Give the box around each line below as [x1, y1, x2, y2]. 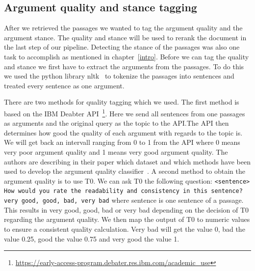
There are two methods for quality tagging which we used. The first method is [4, 97, 239, 107]
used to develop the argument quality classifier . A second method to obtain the [4, 166, 245, 176]
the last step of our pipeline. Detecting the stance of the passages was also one [4, 42, 240, 52]
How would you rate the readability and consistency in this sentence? [4, 188, 243, 195]
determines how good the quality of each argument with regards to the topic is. [4, 127, 243, 137]
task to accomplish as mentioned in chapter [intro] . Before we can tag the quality [4, 51, 249, 61]
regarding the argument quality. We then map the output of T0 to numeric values [4, 214, 250, 224]
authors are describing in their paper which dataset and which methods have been [4, 156, 251, 166]
